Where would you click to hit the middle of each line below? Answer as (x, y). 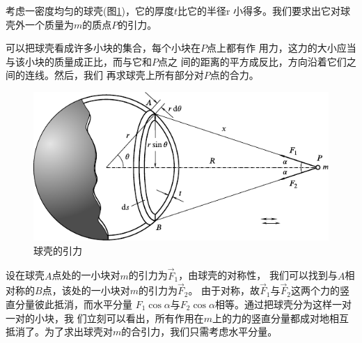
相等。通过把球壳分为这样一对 (283, 304)
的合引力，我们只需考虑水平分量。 (199, 331)
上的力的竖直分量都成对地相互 (280, 318)
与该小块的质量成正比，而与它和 (79, 61)
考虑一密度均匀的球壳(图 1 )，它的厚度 (90, 10)
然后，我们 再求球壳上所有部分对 (129, 75)
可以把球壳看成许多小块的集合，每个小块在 (103, 48)
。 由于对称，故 (224, 290)
